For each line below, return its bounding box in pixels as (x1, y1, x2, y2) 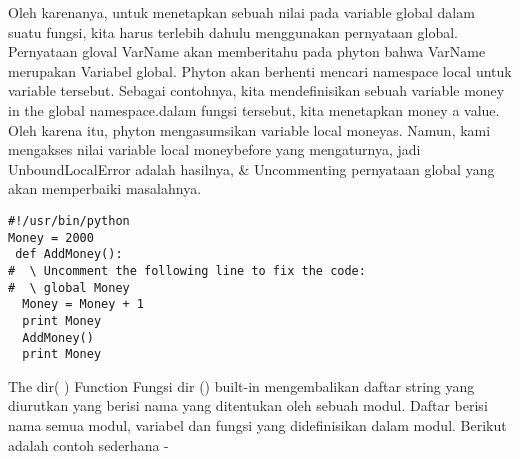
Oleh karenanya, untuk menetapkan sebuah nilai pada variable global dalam (8, 2, 475, 22)
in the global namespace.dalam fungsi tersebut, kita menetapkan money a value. (8, 99, 500, 120)
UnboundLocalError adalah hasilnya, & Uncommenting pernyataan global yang (8, 158, 495, 179)
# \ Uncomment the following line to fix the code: (8, 263, 366, 278)
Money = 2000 (8, 230, 94, 245)
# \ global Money (8, 280, 130, 295)
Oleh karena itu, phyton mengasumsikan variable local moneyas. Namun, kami (8, 119, 491, 140)
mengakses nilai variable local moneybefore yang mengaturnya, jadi (8, 139, 421, 160)
